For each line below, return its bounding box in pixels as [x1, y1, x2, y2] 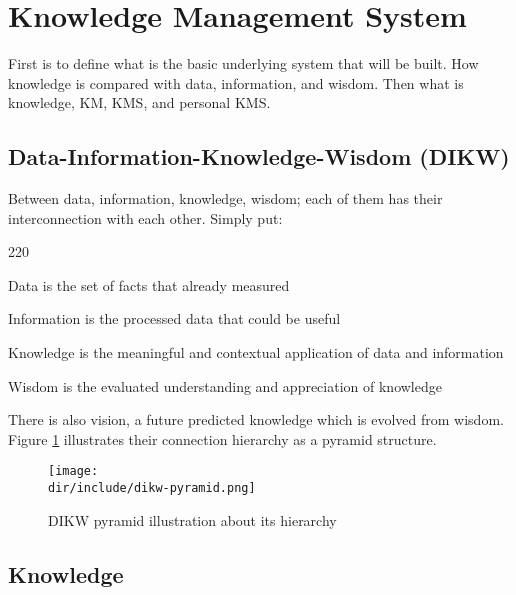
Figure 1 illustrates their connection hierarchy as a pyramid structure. [8, 428, 437, 449]
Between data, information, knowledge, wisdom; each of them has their [8, 188, 443, 209]
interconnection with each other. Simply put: [8, 207, 283, 228]
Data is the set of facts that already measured [8, 274, 290, 295]
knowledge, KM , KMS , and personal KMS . [8, 92, 271, 113]
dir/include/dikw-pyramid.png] [48, 481, 256, 496]
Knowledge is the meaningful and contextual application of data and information [8, 342, 504, 363]
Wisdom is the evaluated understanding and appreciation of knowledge [8, 375, 442, 396]
